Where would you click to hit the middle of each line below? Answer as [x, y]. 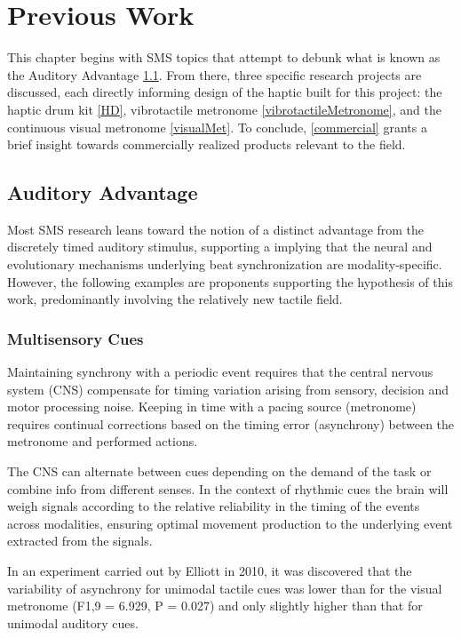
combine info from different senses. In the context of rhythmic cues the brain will [228, 488]
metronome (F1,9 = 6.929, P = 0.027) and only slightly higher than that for [215, 606]
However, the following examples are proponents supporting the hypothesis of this [230, 281]
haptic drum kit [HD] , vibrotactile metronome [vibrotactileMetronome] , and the [224, 109]
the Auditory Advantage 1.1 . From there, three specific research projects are [215, 74]
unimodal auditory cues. [73, 622]
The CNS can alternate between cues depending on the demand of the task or [219, 471]
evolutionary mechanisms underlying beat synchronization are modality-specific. [225, 264]
